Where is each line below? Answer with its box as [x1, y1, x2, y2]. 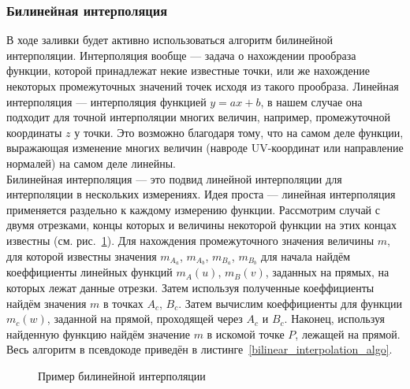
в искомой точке [207, 325, 285, 342]
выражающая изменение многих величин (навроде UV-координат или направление [6, 139, 404, 156]
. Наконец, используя [284, 310, 386, 327]
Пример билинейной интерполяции [38, 367, 206, 383]
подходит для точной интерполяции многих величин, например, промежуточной [6, 109, 391, 125]
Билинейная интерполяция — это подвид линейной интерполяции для [6, 170, 342, 187]
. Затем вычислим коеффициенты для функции [178, 295, 402, 311]
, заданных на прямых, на [265, 264, 389, 280]
